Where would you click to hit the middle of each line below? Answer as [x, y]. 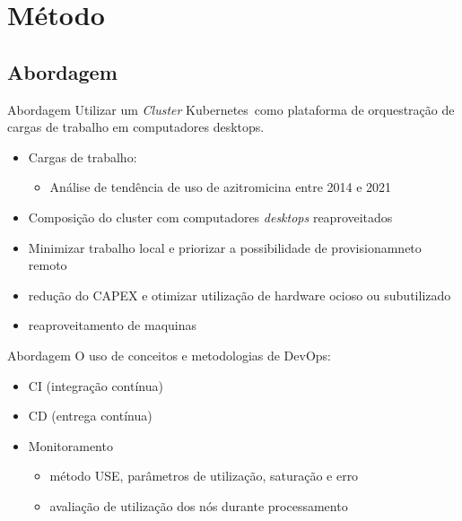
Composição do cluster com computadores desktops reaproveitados [210, 217]
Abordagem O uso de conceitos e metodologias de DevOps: [170, 355]
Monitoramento [70, 445]
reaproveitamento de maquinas [113, 325]
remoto [48, 265]
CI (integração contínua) [96, 385]
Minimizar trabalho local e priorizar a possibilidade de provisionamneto [225, 247]
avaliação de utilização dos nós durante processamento [199, 505]
